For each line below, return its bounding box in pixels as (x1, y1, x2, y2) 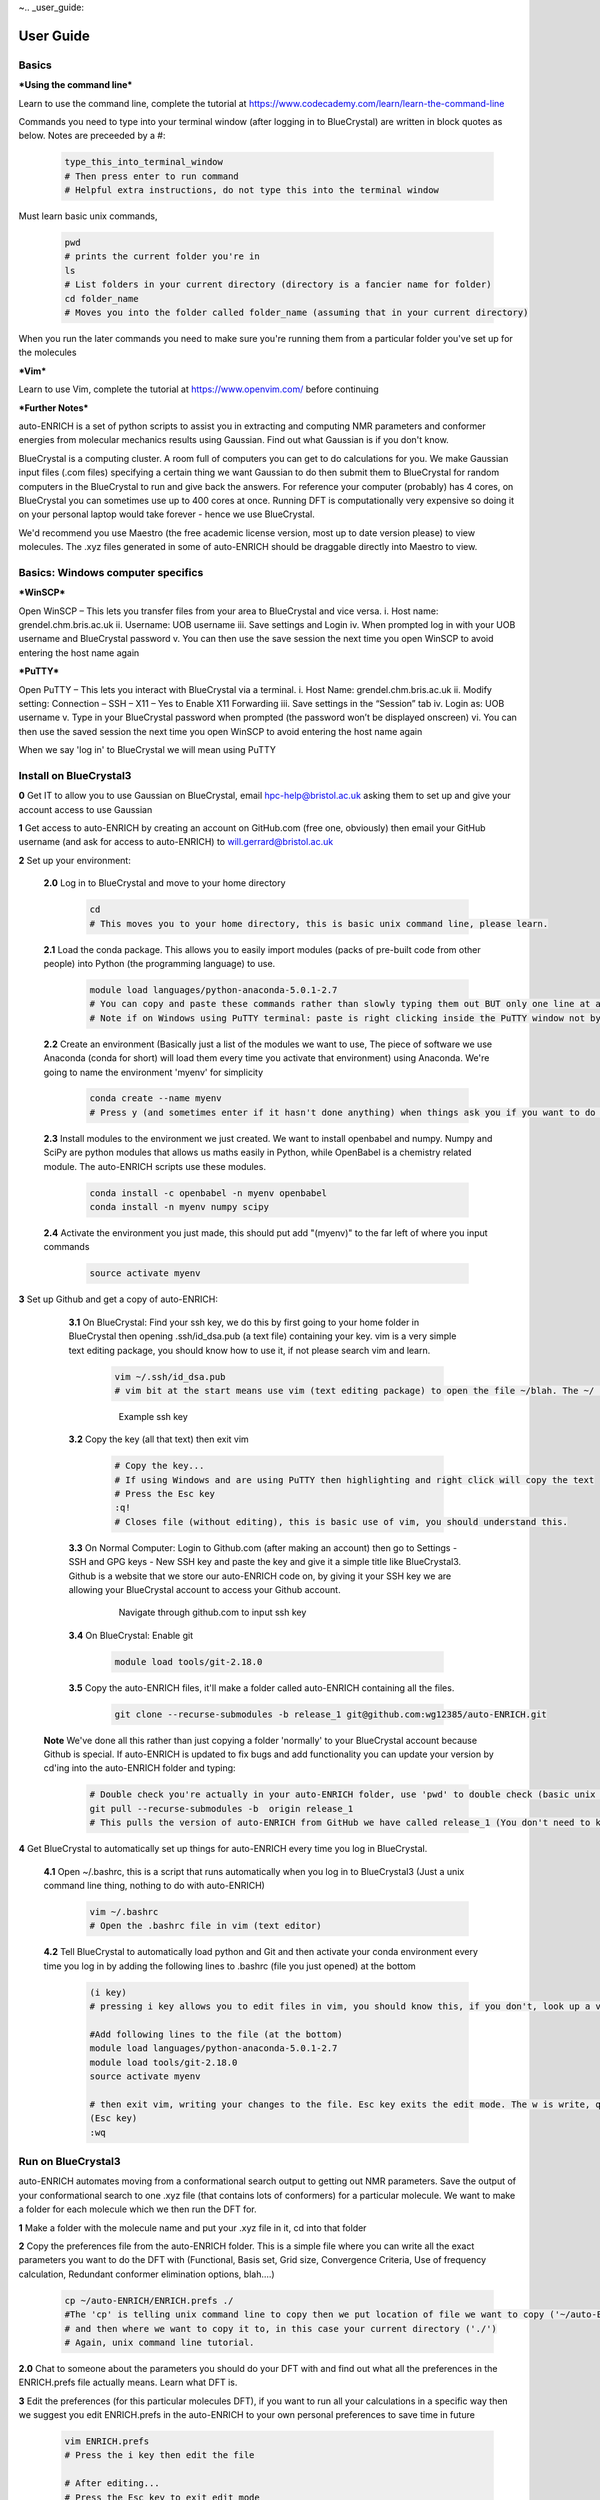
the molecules (18, 346, 77, 359)
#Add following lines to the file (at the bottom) (89, 2028, 344, 2040)
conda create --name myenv (89, 1093, 222, 1104)
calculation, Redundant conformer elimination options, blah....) (18, 2268, 275, 2280)
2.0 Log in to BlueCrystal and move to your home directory (43, 877, 286, 889)
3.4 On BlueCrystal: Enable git (68, 1629, 194, 1641)
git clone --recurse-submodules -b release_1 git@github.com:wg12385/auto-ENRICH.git (114, 1708, 547, 1720)
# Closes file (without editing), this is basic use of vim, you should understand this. (114, 1516, 569, 1527)
